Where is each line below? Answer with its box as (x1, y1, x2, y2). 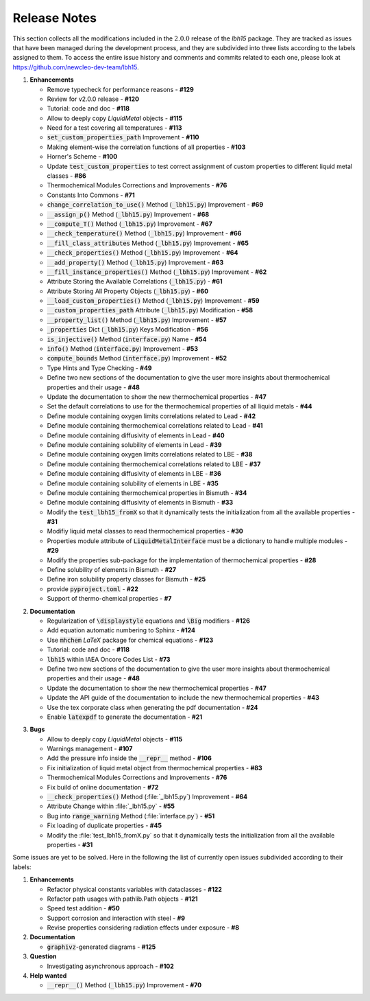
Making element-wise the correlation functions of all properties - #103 (47, 143, 246, 151)
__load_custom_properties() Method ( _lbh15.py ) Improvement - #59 (47, 297, 260, 305)
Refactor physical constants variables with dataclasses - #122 (47, 885, 223, 893)
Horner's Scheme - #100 (47, 152, 118, 161)
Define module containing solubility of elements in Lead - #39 (47, 440, 222, 449)
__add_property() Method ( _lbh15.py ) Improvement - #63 (47, 258, 224, 266)
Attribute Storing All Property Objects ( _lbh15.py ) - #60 (47, 287, 209, 295)
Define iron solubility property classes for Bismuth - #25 (47, 575, 206, 584)
